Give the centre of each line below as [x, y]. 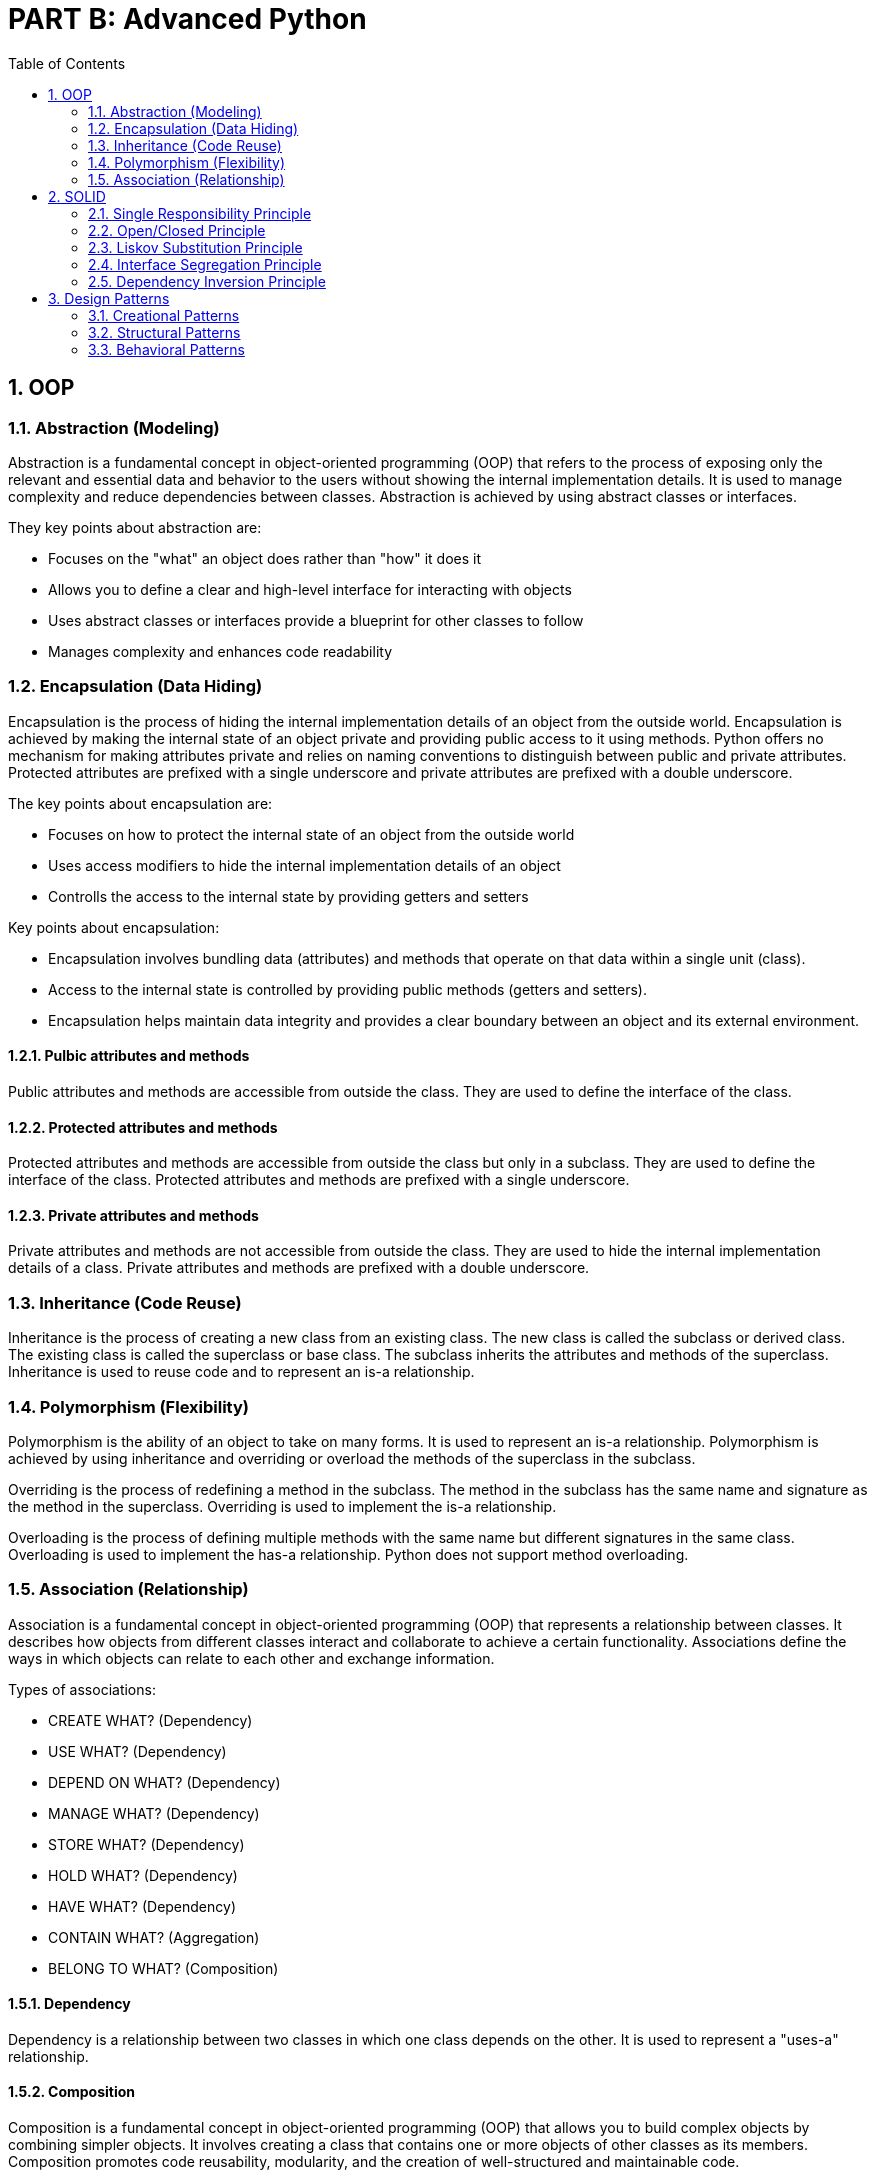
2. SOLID [77, 196]
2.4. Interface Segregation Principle [205, 264]
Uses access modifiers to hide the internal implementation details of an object [304, 865]
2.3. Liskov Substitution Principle [195, 247]
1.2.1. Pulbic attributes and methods [129, 1056]
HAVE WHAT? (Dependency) [142, 1906]
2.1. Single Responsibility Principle [200, 213]
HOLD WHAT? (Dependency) [143, 1875]
